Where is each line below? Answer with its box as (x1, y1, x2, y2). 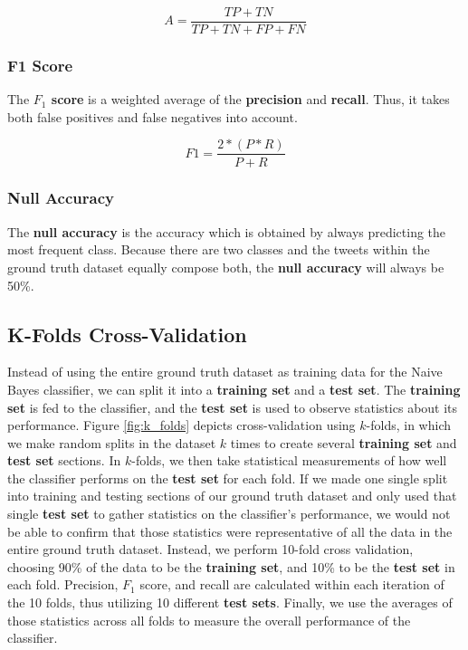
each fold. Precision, (7, 575, 119, 594)
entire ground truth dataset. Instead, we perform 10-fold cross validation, (7, 540, 414, 559)
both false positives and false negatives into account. (7, 107, 298, 126)
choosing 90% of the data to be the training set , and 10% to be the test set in (7, 557, 455, 576)
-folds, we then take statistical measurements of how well (131, 451, 447, 470)
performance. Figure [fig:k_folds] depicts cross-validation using (7, 416, 356, 435)
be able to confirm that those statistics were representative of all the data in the (7, 521, 453, 540)
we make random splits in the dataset (7, 433, 216, 452)
